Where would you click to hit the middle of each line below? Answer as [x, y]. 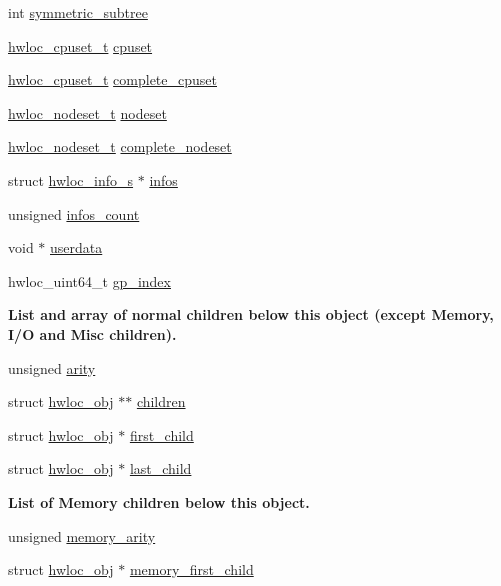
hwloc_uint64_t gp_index [89, 280]
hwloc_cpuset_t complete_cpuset [112, 79]
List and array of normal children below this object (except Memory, [251, 314]
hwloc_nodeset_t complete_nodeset [120, 146]
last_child [160, 468]
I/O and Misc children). [92, 333]
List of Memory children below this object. [159, 501]
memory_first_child [191, 569]
